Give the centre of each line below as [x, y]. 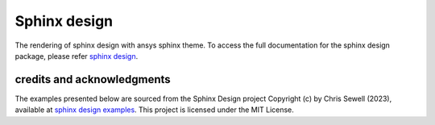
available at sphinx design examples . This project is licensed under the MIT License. [154, 110]
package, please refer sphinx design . [77, 56]
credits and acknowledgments [93, 79]
